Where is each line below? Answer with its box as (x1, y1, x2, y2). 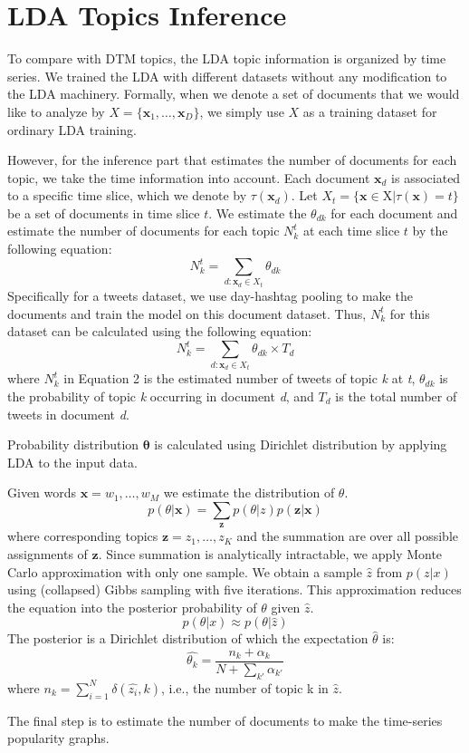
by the (412, 221, 448, 240)
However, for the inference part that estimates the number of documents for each (7, 150, 457, 169)
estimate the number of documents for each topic (7, 221, 280, 240)
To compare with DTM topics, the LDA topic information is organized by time (7, 49, 446, 68)
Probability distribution (7, 435, 139, 454)
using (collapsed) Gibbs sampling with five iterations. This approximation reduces (7, 580, 462, 599)
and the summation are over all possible (236, 526, 459, 545)
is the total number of (335, 386, 457, 405)
